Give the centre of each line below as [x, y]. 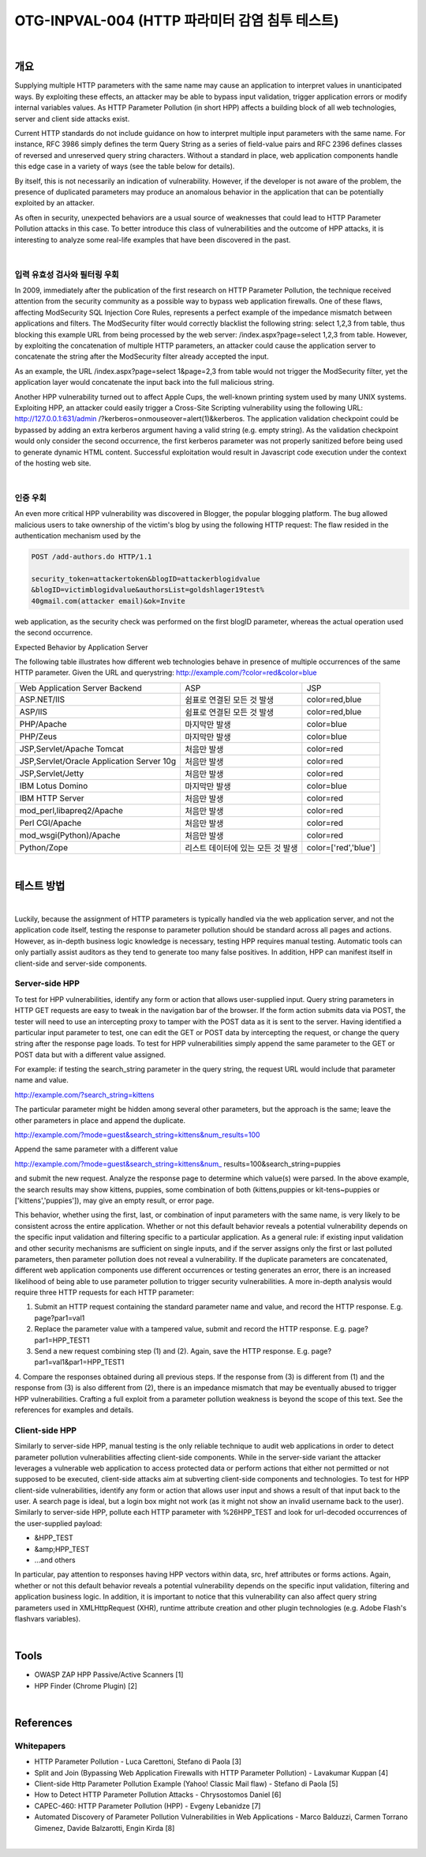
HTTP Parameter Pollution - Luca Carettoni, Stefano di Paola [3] [138, 1761]
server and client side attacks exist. [72, 119]
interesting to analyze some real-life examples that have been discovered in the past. [153, 239]
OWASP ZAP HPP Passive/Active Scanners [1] [109, 1674]
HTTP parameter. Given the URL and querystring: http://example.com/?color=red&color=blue [166, 672]
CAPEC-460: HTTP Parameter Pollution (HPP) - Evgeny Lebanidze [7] [148, 1806]
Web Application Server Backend [80, 687]
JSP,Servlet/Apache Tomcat [71, 748]
